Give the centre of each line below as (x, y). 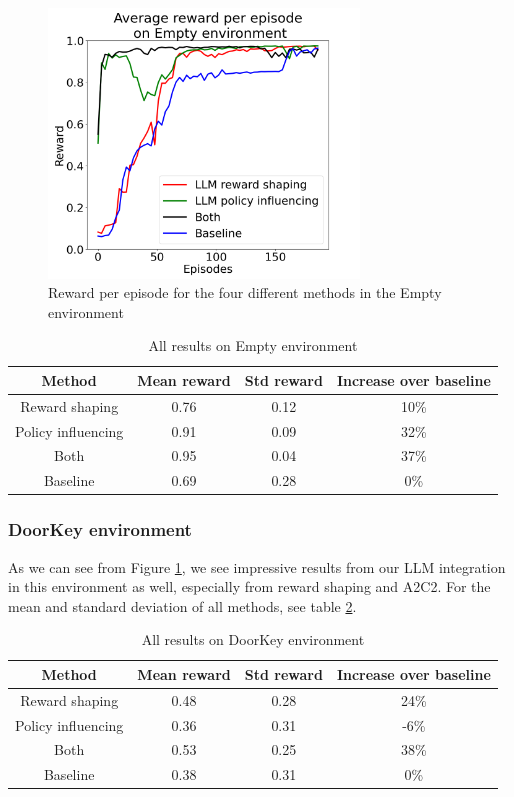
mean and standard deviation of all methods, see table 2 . (182, 605)
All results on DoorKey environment (253, 639)
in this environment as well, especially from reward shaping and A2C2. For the (249, 586)
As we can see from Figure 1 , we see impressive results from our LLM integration (257, 566)
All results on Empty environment (253, 345)
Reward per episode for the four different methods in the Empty (245, 292)
